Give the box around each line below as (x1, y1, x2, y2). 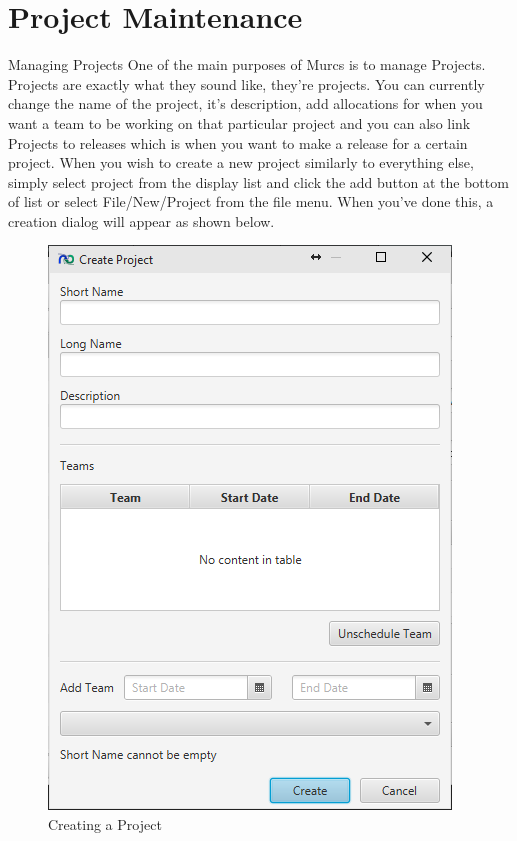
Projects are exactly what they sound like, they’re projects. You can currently (8, 73, 485, 94)
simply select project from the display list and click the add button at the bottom (8, 171, 509, 192)
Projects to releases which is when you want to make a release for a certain (8, 132, 468, 153)
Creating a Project (48, 814, 162, 835)
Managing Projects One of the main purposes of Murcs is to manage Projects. (8, 54, 486, 75)
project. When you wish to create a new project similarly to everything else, (8, 152, 474, 173)
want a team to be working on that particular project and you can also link (8, 112, 471, 133)
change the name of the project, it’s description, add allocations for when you (8, 93, 483, 114)
